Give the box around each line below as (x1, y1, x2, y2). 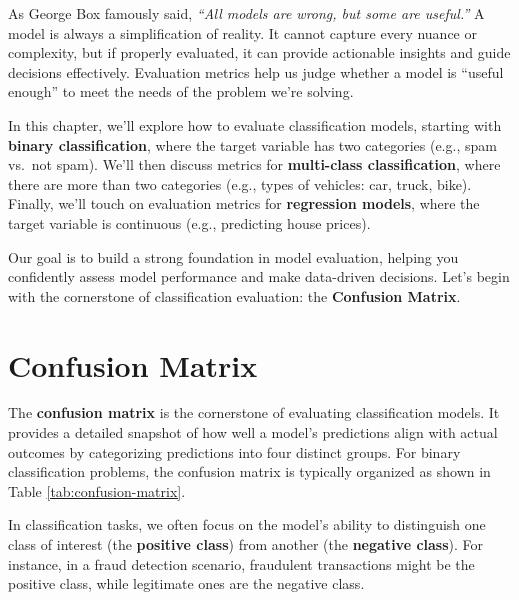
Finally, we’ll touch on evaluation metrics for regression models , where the (8, 193, 480, 214)
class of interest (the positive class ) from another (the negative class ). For (8, 534, 484, 554)
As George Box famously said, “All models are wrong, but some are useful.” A (8, 3, 485, 23)
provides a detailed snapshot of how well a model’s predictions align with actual (8, 422, 498, 443)
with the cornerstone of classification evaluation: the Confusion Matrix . (8, 285, 461, 306)
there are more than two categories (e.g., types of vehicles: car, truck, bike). (8, 173, 472, 194)
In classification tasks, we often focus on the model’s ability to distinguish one (8, 514, 486, 535)
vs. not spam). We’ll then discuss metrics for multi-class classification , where (8, 154, 501, 175)
